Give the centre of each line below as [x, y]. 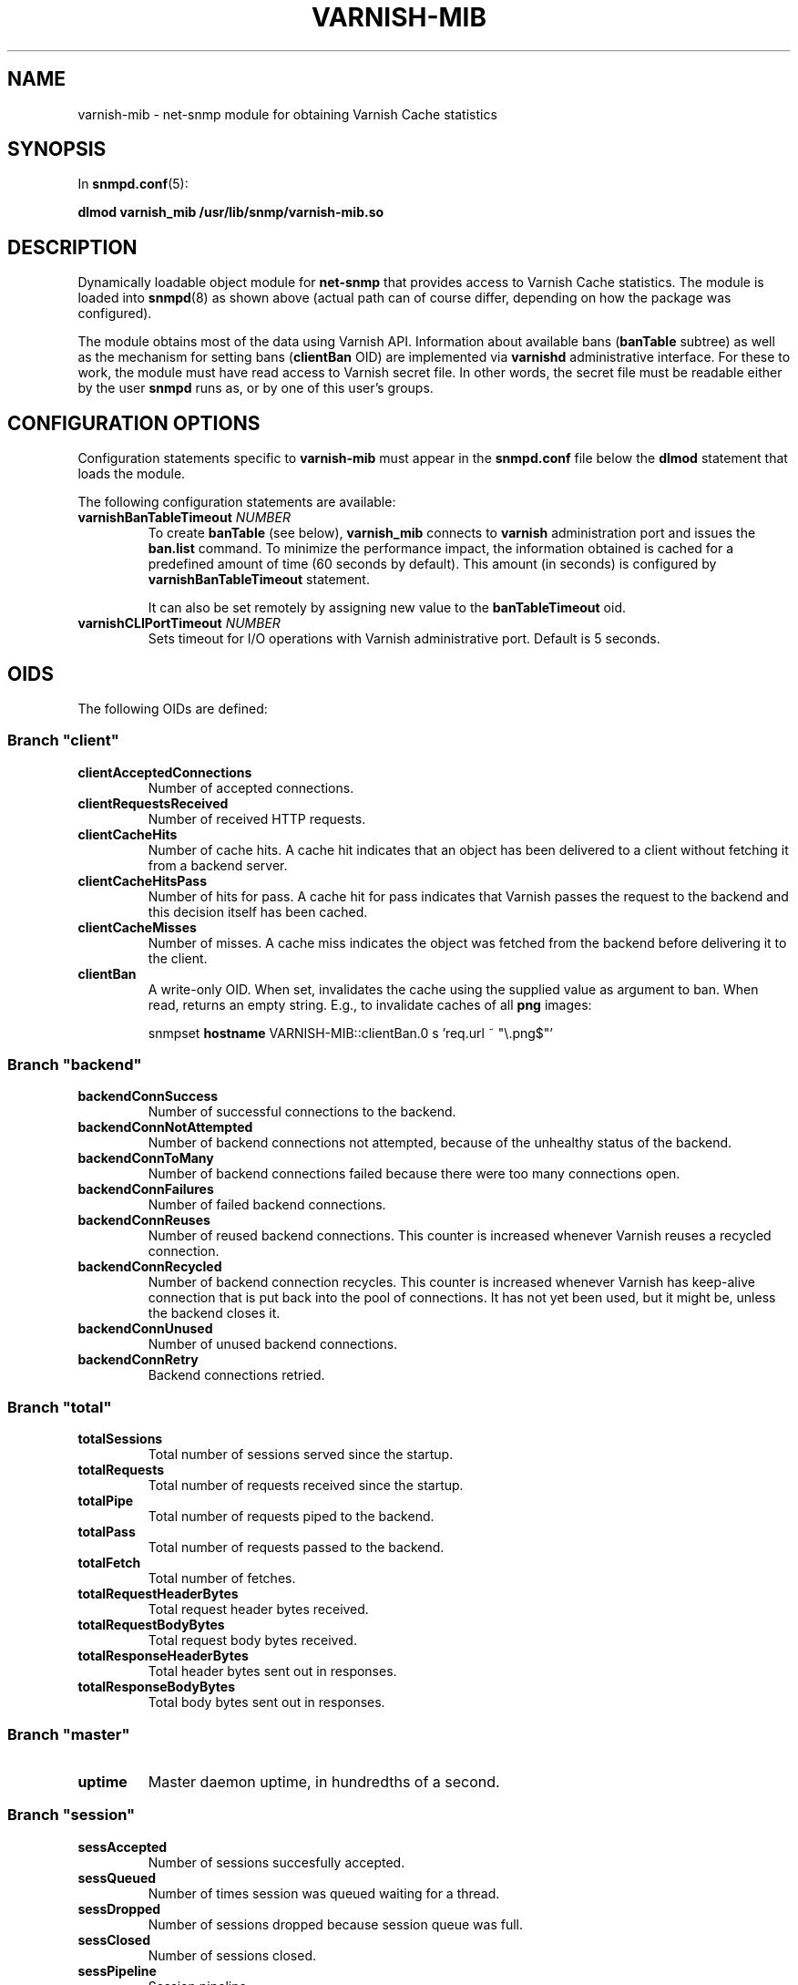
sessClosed [114, 1939]
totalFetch [109, 1563]
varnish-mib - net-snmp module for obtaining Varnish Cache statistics [287, 114]
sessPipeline [117, 1970]
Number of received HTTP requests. [257, 818]
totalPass [107, 1532]
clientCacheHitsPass [142, 880]
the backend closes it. [214, 1313]
